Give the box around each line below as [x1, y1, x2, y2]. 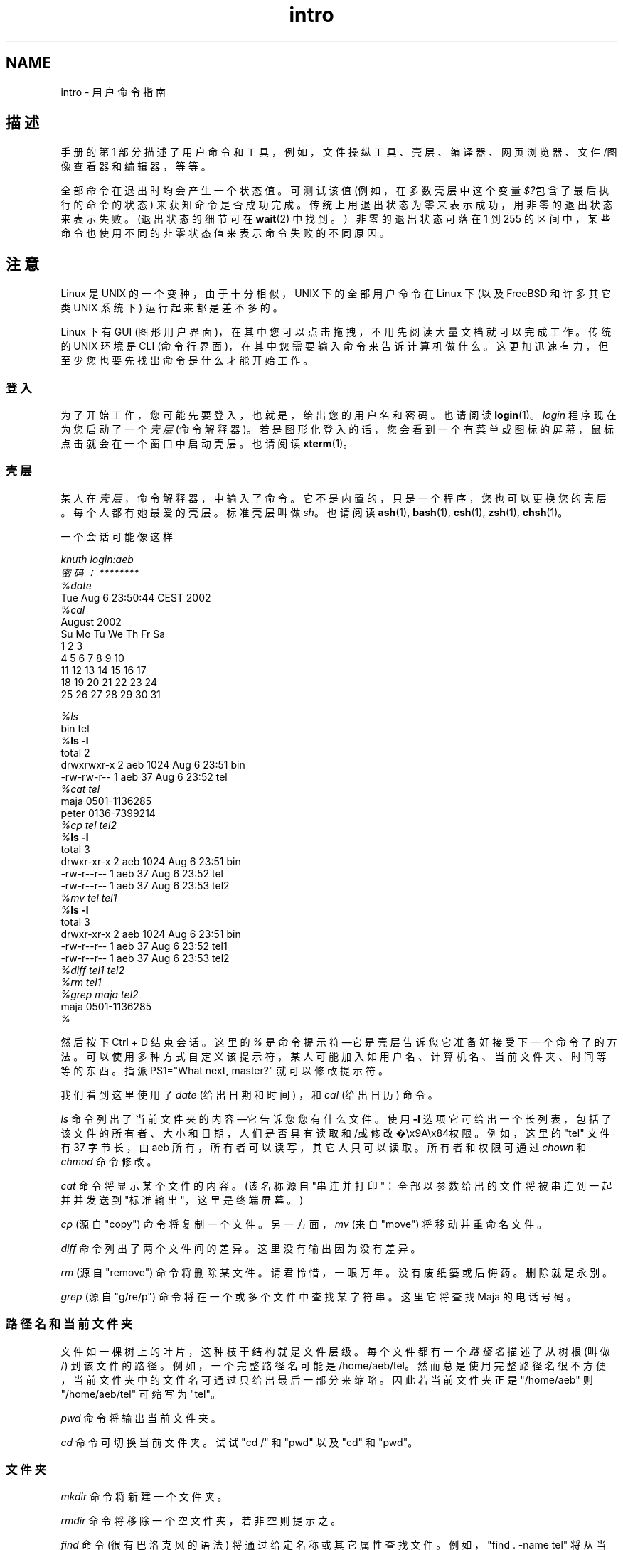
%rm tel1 [60, 976, 102, 988]
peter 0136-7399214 [60, 806, 156, 819]
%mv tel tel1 [60, 891, 117, 904]
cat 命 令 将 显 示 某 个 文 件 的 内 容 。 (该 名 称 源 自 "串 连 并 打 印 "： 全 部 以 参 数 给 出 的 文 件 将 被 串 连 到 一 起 [60, 1179, 612, 1192]
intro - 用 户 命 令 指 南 [60, 85, 166, 98]
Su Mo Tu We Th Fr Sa [60, 627, 166, 640]
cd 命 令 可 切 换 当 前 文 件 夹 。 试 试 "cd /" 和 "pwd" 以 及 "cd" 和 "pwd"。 [60, 1436, 418, 1448]
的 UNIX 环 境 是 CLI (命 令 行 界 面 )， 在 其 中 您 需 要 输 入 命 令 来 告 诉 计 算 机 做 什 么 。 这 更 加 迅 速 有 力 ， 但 [60, 340, 609, 353]
